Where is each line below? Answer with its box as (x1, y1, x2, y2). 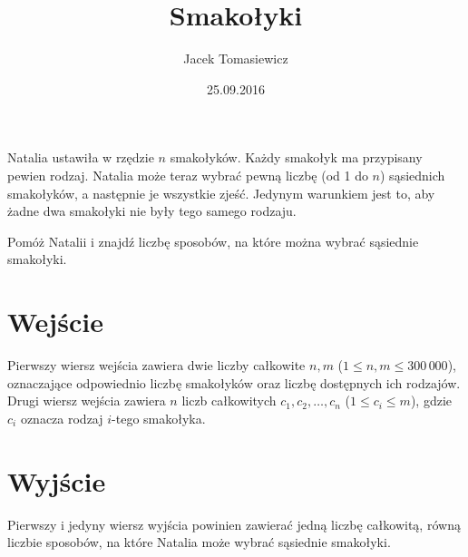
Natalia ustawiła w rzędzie (7, 148, 154, 167)
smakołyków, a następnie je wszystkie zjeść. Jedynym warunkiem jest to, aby (7, 183, 435, 202)
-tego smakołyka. (112, 408, 206, 427)
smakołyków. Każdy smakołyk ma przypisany (170, 148, 423, 167)
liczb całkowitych (181, 391, 277, 410)
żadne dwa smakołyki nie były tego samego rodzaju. (7, 201, 297, 220)
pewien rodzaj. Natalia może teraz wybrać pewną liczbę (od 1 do (7, 165, 368, 184)
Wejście (7, 303, 103, 340)
